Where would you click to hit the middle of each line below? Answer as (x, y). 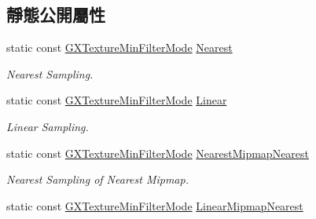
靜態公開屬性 (56, 15)
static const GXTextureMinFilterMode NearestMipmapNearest (158, 153)
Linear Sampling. (48, 126)
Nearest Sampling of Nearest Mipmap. (97, 179)
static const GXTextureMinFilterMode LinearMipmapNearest (155, 205)
